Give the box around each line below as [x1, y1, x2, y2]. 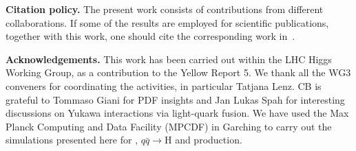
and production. [175, 132, 242, 147]
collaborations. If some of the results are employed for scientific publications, [6, 15, 329, 30]
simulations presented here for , [6, 132, 138, 147]
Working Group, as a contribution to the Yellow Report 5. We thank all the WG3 [6, 65, 351, 80]
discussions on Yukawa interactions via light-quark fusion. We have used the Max [6, 106, 349, 120]
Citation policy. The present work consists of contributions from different [6, 2, 324, 16]
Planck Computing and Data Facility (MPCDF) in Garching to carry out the [6, 119, 332, 133]
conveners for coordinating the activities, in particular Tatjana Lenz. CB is [6, 78, 322, 93]
